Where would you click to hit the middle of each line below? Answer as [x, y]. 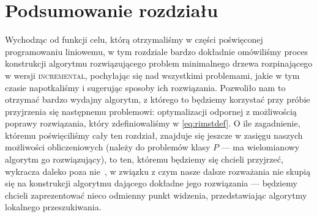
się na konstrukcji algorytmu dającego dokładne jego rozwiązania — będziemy [151, 183]
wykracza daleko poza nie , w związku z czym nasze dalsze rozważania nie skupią [158, 171]
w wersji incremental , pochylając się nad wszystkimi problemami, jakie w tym [152, 75]
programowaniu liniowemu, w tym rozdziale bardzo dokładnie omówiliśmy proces [157, 51]
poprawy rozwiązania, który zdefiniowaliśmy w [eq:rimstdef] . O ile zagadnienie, [153, 123]
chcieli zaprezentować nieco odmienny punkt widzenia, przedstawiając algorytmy [156, 195]
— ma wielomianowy [260, 147]
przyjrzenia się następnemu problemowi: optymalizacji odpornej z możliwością [151, 111]
